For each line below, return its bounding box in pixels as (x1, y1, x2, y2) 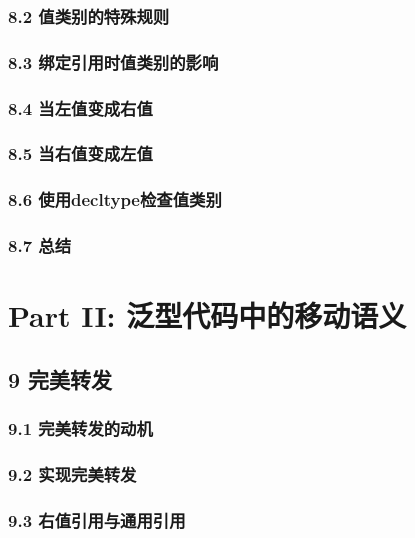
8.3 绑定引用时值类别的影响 (8, 49, 219, 74)
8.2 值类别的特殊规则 (8, 3, 170, 28)
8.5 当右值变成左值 (8, 141, 153, 166)
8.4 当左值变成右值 (8, 95, 153, 120)
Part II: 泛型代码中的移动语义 (8, 295, 407, 336)
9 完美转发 (8, 363, 113, 394)
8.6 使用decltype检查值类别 (8, 187, 222, 212)
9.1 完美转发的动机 (8, 416, 153, 441)
